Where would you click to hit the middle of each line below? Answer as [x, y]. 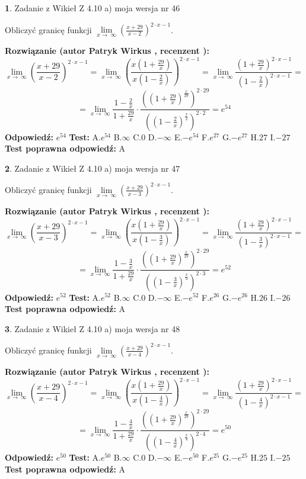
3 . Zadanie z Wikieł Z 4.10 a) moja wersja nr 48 [93, 328]
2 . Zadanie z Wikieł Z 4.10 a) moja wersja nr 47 [93, 168]
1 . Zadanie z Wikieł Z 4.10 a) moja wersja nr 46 [93, 8]
